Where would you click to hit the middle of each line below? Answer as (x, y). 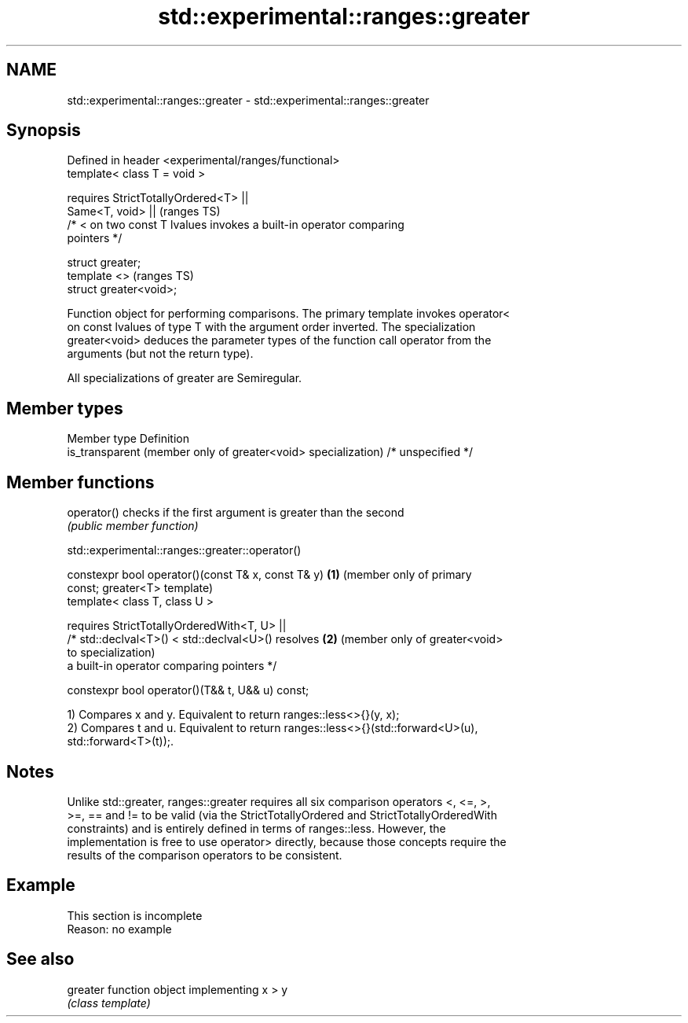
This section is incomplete (135, 915)
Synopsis (44, 131)
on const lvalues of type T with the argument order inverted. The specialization (271, 327)
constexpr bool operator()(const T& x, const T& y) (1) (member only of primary (269, 575)
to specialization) (111, 653)
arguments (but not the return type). (160, 354)
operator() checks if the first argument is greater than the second (236, 513)
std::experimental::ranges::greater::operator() (184, 550)
